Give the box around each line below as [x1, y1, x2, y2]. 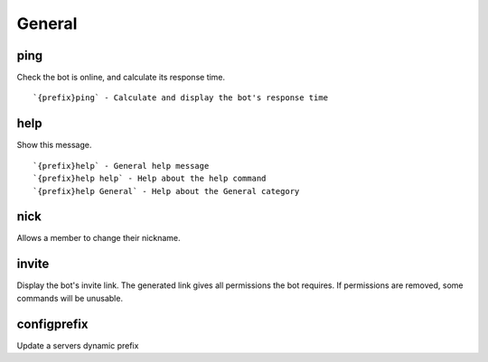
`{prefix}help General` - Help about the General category [33, 186, 300, 196]
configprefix [16, 316, 89, 331]
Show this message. [16, 140, 92, 151]
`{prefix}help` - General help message [33, 161, 210, 171]
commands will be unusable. [16, 292, 124, 303]
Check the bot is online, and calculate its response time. [16, 72, 226, 83]
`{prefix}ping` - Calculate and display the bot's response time [33, 93, 329, 103]
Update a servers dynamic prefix [16, 339, 139, 351]
